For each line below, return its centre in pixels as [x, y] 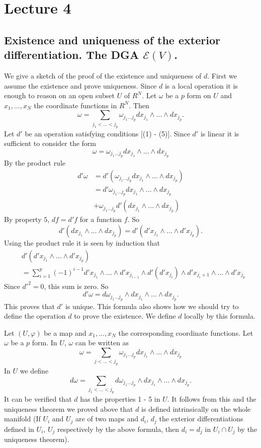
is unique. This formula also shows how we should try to [152, 306]
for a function [101, 219]
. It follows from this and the [212, 399]
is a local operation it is [201, 85]
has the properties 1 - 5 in [120, 399]
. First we [222, 75]
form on [199, 95]
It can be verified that [38, 399]
